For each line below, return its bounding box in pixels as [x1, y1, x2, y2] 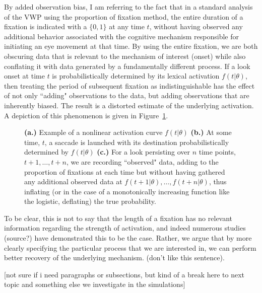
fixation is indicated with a [4, 21, 87, 32]
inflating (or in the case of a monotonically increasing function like [24, 186, 230, 196]
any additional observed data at [24, 176, 122, 187]
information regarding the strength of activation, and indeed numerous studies [4, 223, 246, 233]
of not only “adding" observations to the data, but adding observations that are [4, 90, 249, 101]
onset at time [4, 70, 45, 81]
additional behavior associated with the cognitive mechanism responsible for [4, 31, 239, 41]
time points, [199, 146, 236, 157]
